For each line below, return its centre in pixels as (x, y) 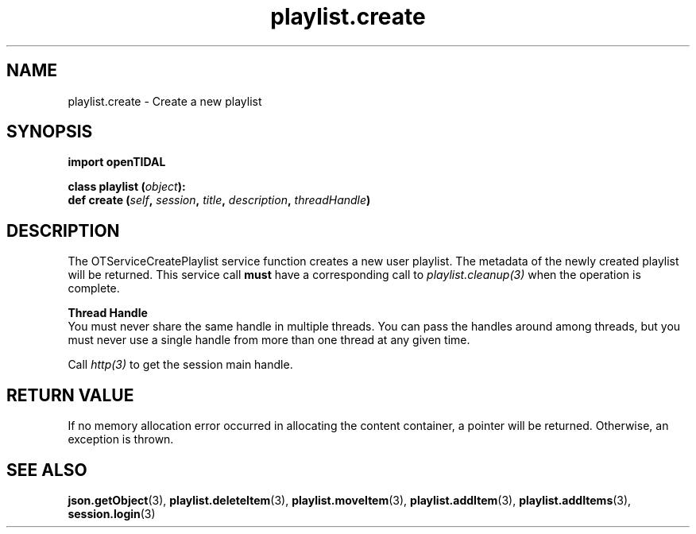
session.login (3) (112, 513)
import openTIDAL (117, 162)
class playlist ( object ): (127, 187)
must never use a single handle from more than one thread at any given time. (269, 340)
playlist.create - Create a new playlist (165, 101)
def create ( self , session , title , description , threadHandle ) (219, 200)
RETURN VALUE (70, 395)
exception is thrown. (121, 439)
